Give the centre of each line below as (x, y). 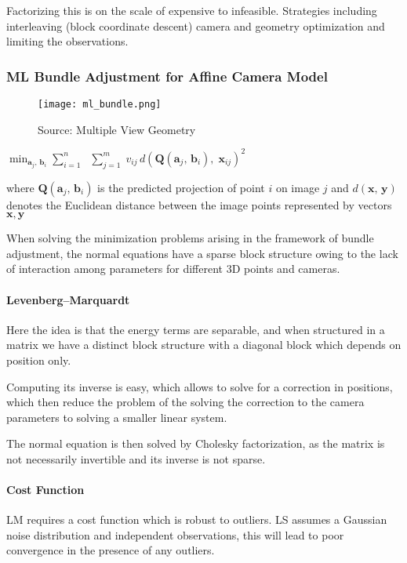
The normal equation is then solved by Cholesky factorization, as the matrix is (196, 443)
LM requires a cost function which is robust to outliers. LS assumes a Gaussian (197, 519)
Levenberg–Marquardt (68, 299)
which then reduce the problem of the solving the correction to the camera (185, 402)
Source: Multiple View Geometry (117, 129)
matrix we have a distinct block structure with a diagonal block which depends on (204, 345)
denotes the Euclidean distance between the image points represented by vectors (199, 204)
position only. (39, 360)
